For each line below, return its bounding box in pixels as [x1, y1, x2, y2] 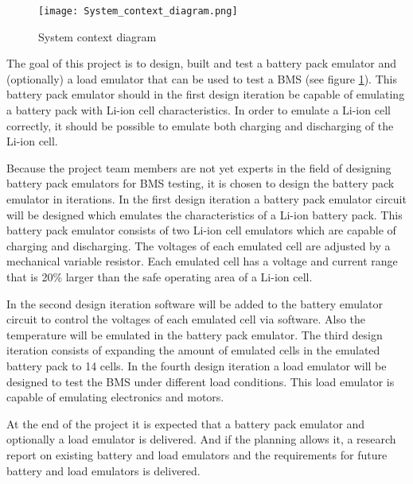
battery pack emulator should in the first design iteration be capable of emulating [6, 86, 405, 103]
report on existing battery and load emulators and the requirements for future [6, 446, 388, 463]
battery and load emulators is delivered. [6, 462, 201, 478]
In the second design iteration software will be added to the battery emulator [6, 295, 383, 312]
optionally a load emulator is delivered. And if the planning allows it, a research [6, 431, 396, 447]
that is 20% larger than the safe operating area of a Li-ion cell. [6, 268, 313, 285]
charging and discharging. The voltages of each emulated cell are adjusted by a [6, 237, 391, 254]
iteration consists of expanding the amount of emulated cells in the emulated [6, 342, 380, 358]
